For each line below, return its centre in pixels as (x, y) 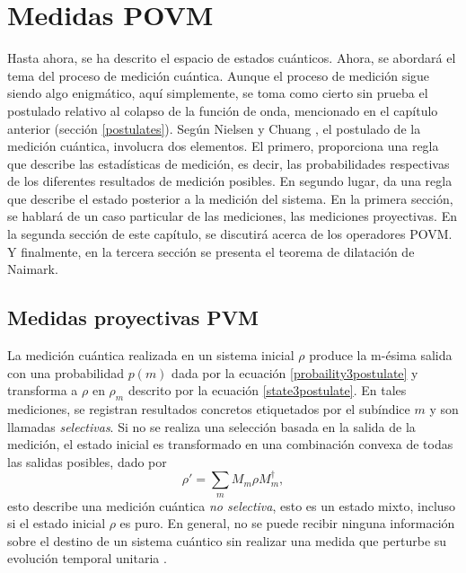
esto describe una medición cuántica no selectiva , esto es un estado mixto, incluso (232, 505)
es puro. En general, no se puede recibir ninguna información (287, 523)
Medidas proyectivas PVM (133, 317)
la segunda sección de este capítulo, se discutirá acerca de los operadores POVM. (230, 234)
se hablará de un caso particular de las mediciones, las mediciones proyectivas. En (232, 216)
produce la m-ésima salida (381, 355)
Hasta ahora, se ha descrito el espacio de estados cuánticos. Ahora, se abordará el (232, 58)
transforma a (43, 390)
